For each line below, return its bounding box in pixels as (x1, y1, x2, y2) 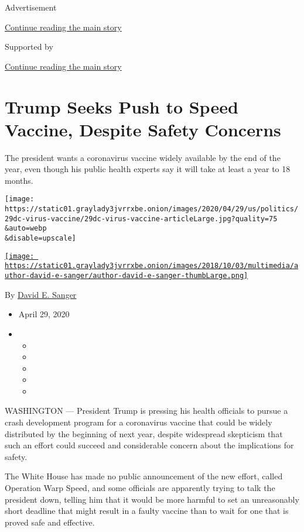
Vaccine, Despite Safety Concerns (5, 117, 281, 141)
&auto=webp (5, 224, 47, 233)
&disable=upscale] (5, 234, 76, 243)
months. (5, 174, 33, 186)
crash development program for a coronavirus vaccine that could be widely (5, 416, 272, 428)
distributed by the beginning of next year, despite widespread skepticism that (5, 427, 283, 440)
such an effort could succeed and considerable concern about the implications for (5, 439, 294, 451)
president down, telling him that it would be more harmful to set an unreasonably (5, 493, 299, 505)
